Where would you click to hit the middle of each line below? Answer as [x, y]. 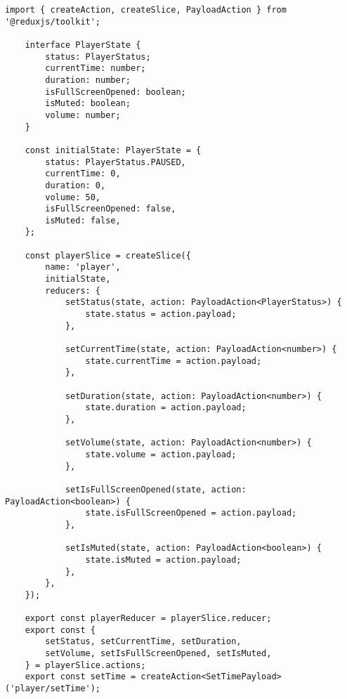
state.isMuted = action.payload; [163, 560]
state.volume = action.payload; [161, 454]
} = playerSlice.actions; [85, 665]
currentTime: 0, [83, 174]
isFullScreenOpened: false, [111, 209]
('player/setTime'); [53, 689]
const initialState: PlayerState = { [113, 150]
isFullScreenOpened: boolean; [116, 92]
